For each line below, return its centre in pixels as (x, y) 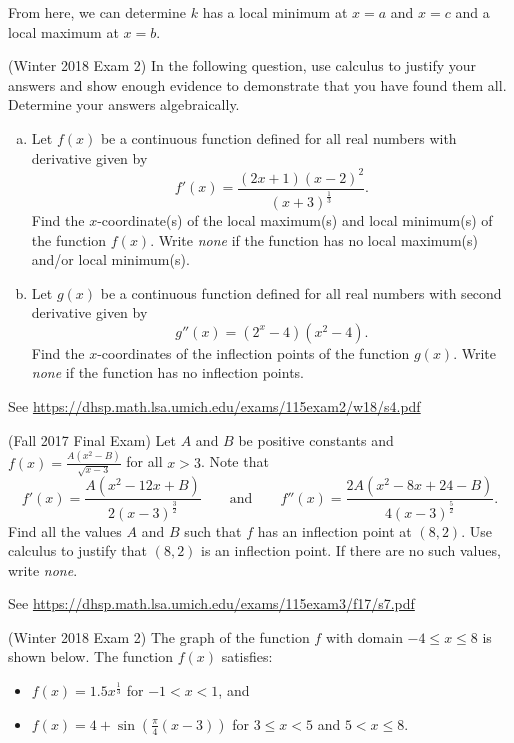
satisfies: (247, 656)
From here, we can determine (97, 12)
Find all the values (65, 530)
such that (213, 530)
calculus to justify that (78, 550)
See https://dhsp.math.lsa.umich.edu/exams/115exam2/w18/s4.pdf (214, 406)
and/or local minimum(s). (110, 259)
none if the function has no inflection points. (167, 372)
